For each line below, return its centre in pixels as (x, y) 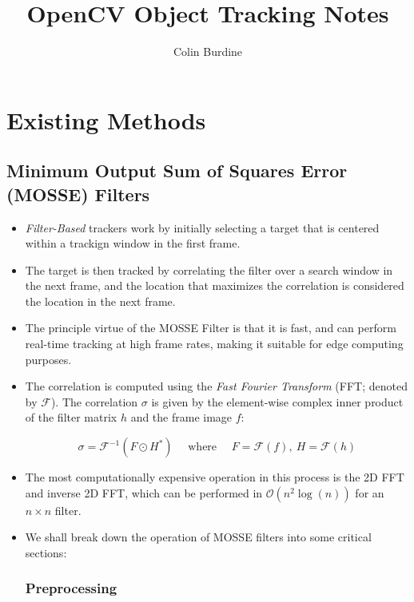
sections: (46, 552)
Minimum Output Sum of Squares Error (177, 170)
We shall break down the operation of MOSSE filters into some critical (198, 537)
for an (370, 492)
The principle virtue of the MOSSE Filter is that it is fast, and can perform (211, 328)
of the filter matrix (71, 417)
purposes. (48, 359)
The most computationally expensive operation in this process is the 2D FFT (215, 477)
